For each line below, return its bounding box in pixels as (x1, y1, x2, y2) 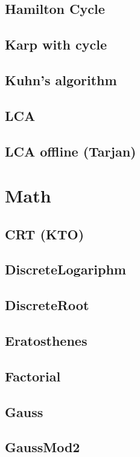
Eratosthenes (5, 331, 87, 350)
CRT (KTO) (5, 224, 84, 243)
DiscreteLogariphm (5, 260, 126, 279)
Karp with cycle (5, 35, 107, 54)
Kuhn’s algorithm (5, 70, 117, 89)
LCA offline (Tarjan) (5, 141, 136, 160)
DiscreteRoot (5, 296, 89, 314)
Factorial (5, 366, 61, 385)
